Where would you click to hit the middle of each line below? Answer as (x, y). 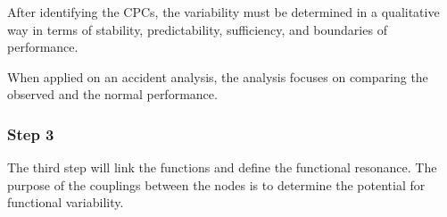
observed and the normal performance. (112, 94)
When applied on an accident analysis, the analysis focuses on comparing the (218, 76)
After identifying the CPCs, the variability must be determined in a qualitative (223, 12)
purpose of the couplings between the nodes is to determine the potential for (216, 184)
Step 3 (31, 134)
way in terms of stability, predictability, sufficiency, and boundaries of (197, 29)
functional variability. (66, 202)
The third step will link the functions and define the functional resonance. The (222, 167)
